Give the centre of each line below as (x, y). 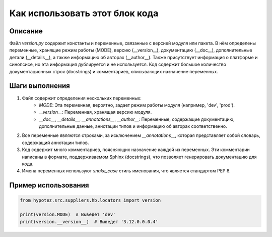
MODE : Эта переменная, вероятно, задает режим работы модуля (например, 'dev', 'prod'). (137, 105)
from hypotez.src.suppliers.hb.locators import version (90, 200)
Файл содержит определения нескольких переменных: (82, 98)
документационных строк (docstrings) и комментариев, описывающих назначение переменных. (114, 71)
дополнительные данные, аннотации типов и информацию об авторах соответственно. (133, 126)
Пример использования (49, 185)
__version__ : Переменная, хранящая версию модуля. (95, 112)
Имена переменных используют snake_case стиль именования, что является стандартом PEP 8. (126, 171)
